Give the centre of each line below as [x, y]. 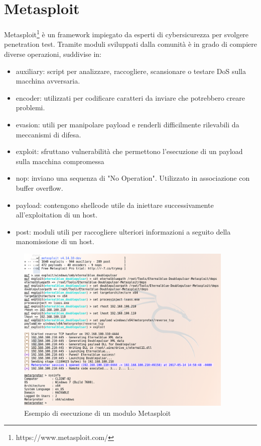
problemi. [30, 107]
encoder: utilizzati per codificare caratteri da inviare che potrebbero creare [130, 97]
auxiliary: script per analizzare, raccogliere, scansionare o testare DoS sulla [131, 71]
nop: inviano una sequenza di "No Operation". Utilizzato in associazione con [133, 178]
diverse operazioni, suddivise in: [53, 54]
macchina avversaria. [48, 81]
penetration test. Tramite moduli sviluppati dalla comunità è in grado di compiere [130, 44]
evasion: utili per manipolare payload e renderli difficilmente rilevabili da [127, 124]
